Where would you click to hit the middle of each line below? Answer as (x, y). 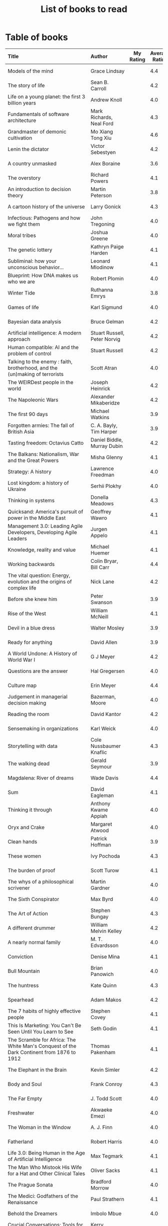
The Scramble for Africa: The (42, 1039)
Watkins (100, 417)
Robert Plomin (107, 278)
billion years (22, 102)
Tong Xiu (101, 137)
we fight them (24, 224)
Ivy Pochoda (105, 856)
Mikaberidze (105, 402)
